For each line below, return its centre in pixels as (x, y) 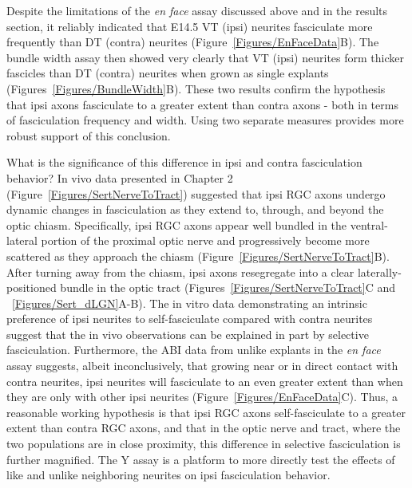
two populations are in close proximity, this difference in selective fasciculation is (204, 444)
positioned (32, 287)
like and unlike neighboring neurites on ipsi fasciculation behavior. (168, 475)
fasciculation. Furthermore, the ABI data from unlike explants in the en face (194, 350)
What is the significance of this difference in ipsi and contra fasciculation (184, 162)
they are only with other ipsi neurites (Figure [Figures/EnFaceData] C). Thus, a (202, 397)
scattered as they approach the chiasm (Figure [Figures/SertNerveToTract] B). (198, 256)
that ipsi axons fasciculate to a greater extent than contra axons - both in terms (202, 104)
